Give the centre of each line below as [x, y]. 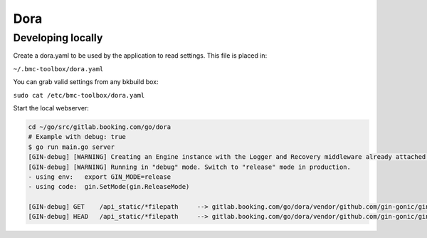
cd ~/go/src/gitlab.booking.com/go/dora [99, 127]
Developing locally [58, 38]
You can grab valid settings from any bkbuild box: [86, 82]
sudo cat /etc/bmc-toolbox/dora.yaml [79, 95]
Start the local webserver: [51, 108]
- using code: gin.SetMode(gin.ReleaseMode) [109, 187]
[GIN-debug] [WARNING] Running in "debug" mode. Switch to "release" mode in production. [190, 167]
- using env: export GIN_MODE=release [99, 177]
